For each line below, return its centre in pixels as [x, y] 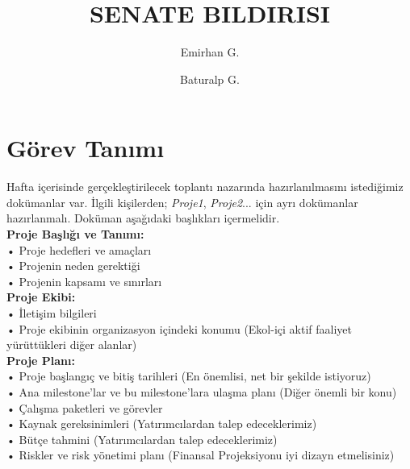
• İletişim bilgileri [52, 313]
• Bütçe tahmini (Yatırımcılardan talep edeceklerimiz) [142, 439]
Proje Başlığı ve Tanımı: [75, 234]
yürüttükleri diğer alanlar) [72, 344]
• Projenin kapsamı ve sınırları [84, 281]
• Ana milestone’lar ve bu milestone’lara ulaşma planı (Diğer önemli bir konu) [202, 391]
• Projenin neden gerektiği [73, 266]
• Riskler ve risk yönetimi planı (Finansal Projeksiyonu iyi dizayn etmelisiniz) [201, 455]
